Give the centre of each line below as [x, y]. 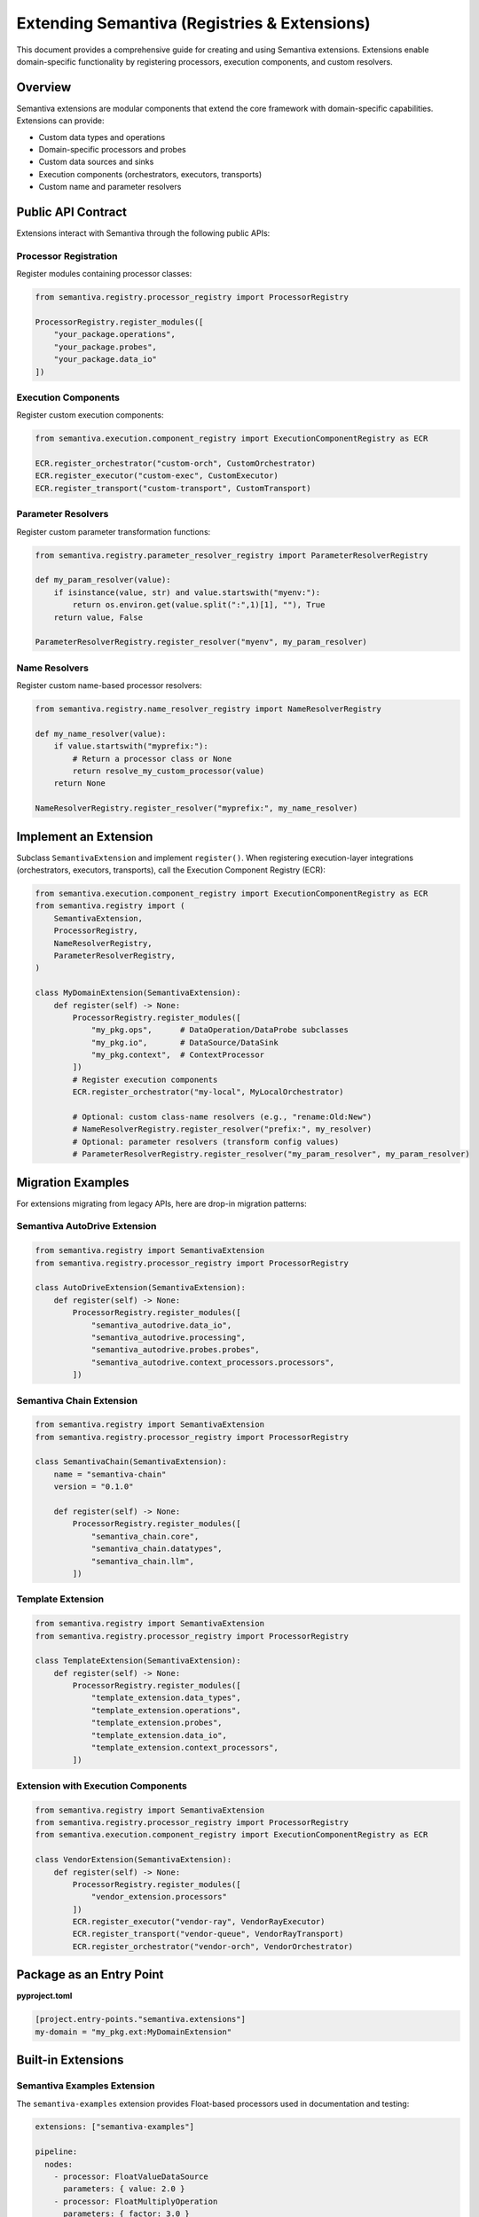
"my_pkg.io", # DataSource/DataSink [185, 1042]
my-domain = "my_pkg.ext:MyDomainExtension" [133, 2032]
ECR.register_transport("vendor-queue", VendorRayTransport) [208, 1934]
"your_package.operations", [115, 334]
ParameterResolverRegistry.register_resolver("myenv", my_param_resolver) [201, 642]
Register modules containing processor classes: [104, 274]
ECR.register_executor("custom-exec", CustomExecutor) [157, 476]
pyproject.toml [44, 1996]
